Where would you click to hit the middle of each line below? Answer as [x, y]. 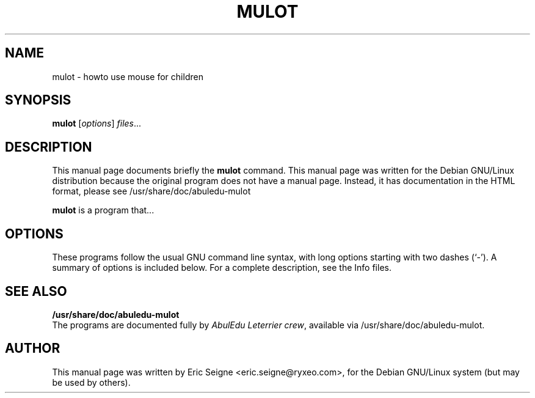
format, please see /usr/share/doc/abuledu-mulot [151, 191]
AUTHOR [33, 348]
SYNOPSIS [38, 100]
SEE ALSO [36, 291]
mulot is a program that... [103, 210]
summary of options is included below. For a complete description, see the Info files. [222, 268]
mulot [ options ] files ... [97, 123]
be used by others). [91, 382]
